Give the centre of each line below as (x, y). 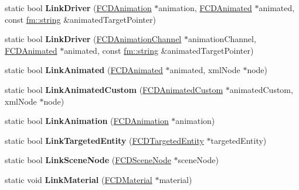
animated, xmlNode (205, 70)
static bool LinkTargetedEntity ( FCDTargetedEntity (104, 140)
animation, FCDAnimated (205, 8)
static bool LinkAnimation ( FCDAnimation (87, 121)
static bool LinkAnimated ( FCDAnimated (84, 70)
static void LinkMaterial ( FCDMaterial (79, 179)
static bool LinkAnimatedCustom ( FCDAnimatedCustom (114, 89)
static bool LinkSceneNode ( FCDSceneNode (88, 160)
